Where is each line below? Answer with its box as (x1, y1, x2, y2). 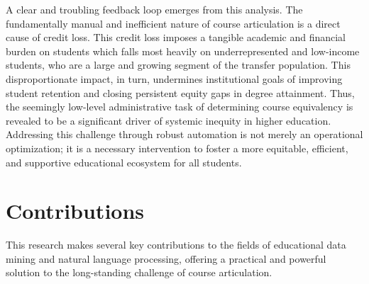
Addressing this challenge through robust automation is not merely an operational (6, 127, 363, 142)
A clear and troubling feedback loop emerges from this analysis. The (6, 2, 303, 16)
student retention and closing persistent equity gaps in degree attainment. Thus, (6, 85, 355, 100)
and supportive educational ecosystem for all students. (6, 154, 242, 169)
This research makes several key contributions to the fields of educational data (6, 237, 346, 252)
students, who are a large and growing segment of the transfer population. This (6, 57, 351, 72)
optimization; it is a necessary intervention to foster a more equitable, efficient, (6, 140, 348, 155)
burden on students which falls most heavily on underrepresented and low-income (6, 43, 360, 58)
